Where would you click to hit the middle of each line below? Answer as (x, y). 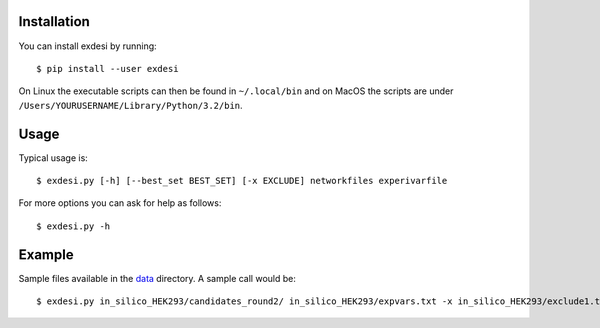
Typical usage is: (53, 157)
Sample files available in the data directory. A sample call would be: (157, 278)
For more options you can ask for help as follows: (120, 203)
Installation (54, 21)
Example (46, 254)
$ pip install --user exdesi (107, 68)
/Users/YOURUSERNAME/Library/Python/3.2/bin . (131, 105)
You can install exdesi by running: (87, 46)
